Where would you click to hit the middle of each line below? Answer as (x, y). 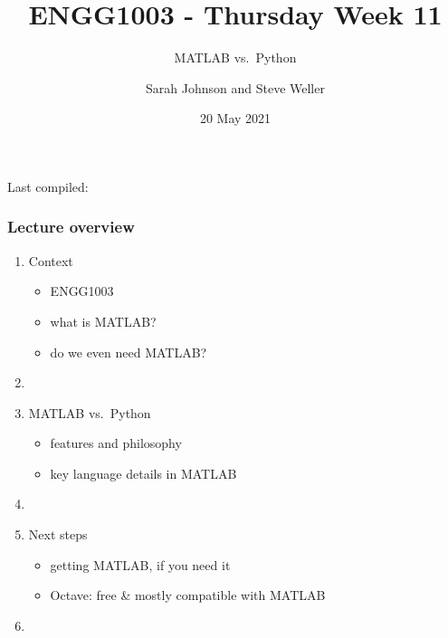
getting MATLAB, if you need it (140, 564)
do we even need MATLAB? (129, 352)
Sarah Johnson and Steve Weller (235, 87)
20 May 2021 (235, 118)
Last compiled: (48, 186)
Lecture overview (71, 227)
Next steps (58, 534)
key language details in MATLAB (143, 473)
